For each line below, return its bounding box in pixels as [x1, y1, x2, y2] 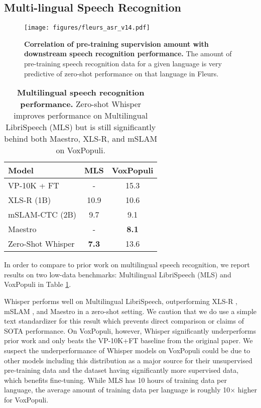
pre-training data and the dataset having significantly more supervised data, [4, 365, 239, 375]
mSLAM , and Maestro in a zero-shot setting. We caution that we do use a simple [4, 305, 257, 316]
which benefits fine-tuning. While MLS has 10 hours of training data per [4, 374, 227, 385]
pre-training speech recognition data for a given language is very [24, 58, 222, 69]
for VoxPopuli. [4, 394, 49, 404]
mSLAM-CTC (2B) [8, 209, 76, 221]
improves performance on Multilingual [14, 110, 148, 122]
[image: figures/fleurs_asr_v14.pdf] [24, 24, 150, 32]
